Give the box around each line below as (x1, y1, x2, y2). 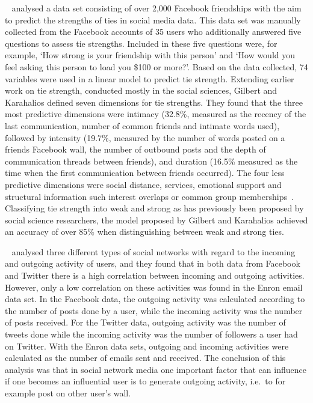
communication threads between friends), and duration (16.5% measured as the (5, 154, 298, 167)
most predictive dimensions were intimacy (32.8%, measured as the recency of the (5, 108, 306, 120)
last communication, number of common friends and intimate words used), (5, 119, 280, 132)
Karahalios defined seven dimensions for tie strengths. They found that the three (5, 95, 303, 108)
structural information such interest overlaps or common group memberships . (5, 190, 294, 202)
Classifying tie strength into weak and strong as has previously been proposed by (5, 202, 304, 214)
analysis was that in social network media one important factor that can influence (5, 363, 306, 375)
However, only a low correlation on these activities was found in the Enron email (5, 280, 303, 293)
